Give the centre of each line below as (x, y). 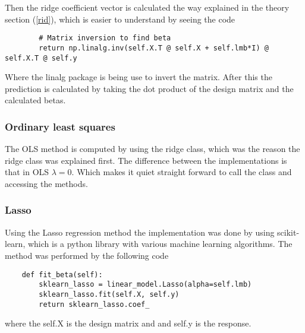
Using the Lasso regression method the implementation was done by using (140, 232)
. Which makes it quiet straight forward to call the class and (182, 172)
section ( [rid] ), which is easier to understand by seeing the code (120, 19)
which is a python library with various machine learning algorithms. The (160, 244)
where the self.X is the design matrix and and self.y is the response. (128, 323)
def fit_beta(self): (62, 275)
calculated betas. (35, 100)
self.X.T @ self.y (41, 58)
